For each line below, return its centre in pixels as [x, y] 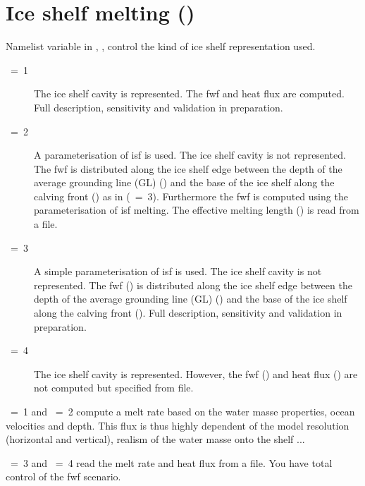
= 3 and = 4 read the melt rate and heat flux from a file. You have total [171, 462]
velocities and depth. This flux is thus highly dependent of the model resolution [178, 425]
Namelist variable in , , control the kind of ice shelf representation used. [161, 46]
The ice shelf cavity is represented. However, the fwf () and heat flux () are [196, 373]
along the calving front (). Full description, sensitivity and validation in [188, 313]
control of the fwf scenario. [63, 476]
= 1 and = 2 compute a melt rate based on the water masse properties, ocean [182, 411]
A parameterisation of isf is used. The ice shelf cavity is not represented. [190, 155]
